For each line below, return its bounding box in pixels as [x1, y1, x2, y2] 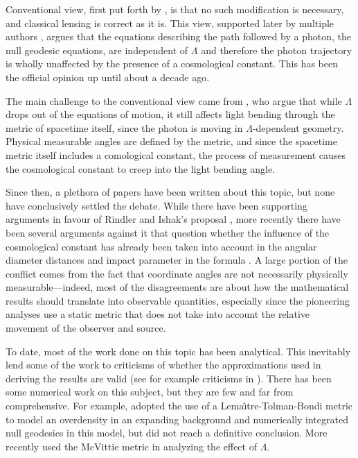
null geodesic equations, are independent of [6, 42, 188, 57]
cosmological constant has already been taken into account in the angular [6, 239, 317, 253]
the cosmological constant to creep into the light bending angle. [6, 161, 276, 176]
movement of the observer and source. [6, 321, 166, 335]
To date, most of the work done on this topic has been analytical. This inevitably [6, 343, 351, 358]
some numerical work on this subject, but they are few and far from [6, 384, 294, 399]
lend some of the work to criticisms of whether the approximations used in [6, 357, 321, 372]
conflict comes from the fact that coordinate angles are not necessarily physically [6, 266, 348, 280]
